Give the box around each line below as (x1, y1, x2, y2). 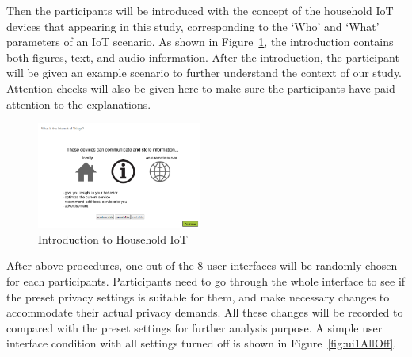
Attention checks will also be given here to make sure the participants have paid (6, 79, 395, 96)
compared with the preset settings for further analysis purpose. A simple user (6, 319, 383, 336)
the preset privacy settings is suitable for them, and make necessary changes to (6, 288, 390, 305)
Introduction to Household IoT (38, 230, 188, 247)
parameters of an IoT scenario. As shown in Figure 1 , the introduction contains (6, 33, 394, 50)
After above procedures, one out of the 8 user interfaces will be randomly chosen (6, 257, 398, 274)
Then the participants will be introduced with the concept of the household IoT (6, 2, 394, 18)
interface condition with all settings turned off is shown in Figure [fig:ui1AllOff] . (6, 335, 397, 351)
